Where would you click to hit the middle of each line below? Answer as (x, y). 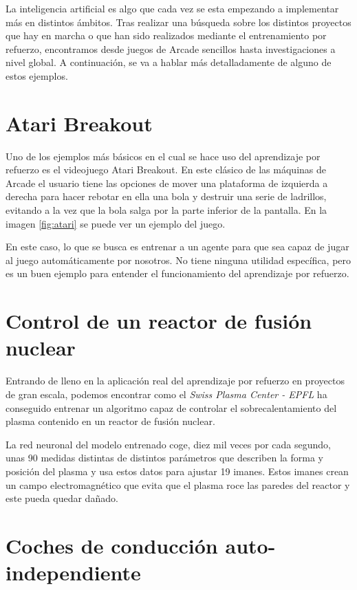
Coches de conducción (112, 545)
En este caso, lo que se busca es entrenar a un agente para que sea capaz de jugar (177, 247)
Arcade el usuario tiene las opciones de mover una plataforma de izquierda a (167, 183)
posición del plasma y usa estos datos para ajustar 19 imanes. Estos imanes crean (177, 471)
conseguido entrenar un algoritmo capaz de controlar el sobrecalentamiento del (171, 407)
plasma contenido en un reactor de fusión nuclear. (110, 421)
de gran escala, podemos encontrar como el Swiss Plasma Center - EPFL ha (166, 394)
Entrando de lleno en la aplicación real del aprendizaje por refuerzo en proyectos (175, 381)
